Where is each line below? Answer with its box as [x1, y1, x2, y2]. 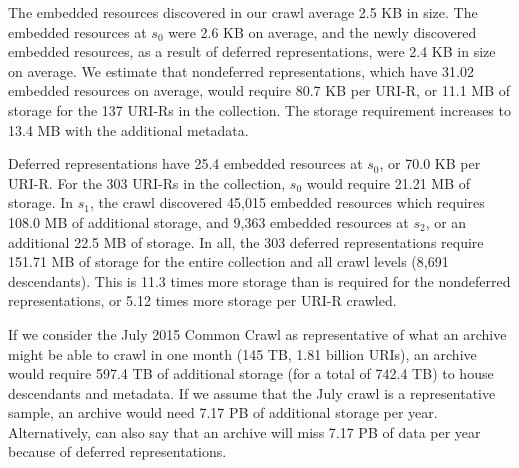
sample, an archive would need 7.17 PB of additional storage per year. [8, 402, 438, 423]
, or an [425, 211, 467, 232]
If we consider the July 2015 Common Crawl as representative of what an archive [8, 323, 507, 344]
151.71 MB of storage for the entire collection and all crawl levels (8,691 [8, 251, 449, 272]
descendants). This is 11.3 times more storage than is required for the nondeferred [8, 270, 511, 291]
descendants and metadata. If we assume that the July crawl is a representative [8, 382, 496, 403]
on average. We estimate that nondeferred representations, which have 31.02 [8, 60, 474, 81]
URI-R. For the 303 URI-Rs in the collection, [8, 172, 286, 193]
